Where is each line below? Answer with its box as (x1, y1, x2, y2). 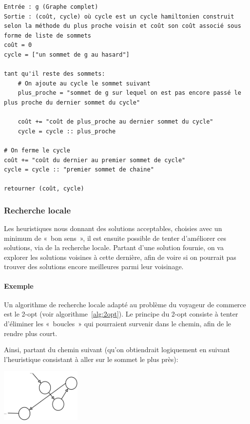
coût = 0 (4, 42, 32, 49)
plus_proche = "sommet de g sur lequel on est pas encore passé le (18, 89, 241, 97)
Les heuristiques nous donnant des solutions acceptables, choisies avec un (4, 223, 222, 233)
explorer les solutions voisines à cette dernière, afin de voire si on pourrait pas (4, 252, 236, 262)
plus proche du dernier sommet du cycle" (4, 99, 140, 106)
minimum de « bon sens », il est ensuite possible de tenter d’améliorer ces (4, 233, 227, 243)
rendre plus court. (4, 328, 58, 338)
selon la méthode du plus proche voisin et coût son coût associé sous (4, 22, 241, 30)
